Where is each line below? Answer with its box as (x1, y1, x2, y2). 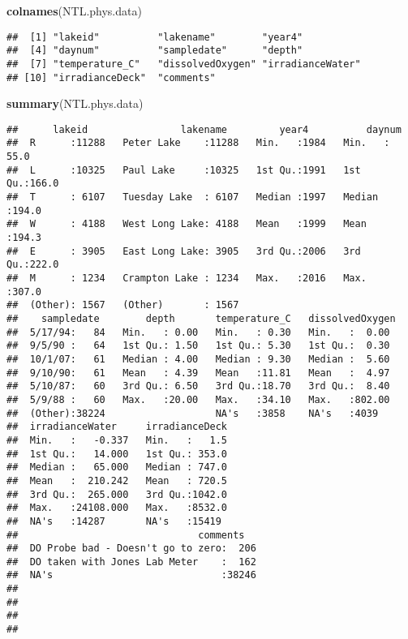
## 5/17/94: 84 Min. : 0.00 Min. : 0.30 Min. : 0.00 (6, 326, 390, 338)
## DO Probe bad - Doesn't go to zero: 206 (6, 543, 256, 555)
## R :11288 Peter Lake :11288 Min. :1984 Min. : (6, 137, 390, 149)
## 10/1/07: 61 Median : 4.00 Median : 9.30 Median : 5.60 (6, 353, 390, 365)
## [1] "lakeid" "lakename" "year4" (6, 31, 303, 43)
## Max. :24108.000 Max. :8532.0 (6, 502, 228, 514)
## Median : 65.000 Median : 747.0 (6, 461, 228, 474)
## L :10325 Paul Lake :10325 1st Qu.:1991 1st (6, 164, 361, 176)
